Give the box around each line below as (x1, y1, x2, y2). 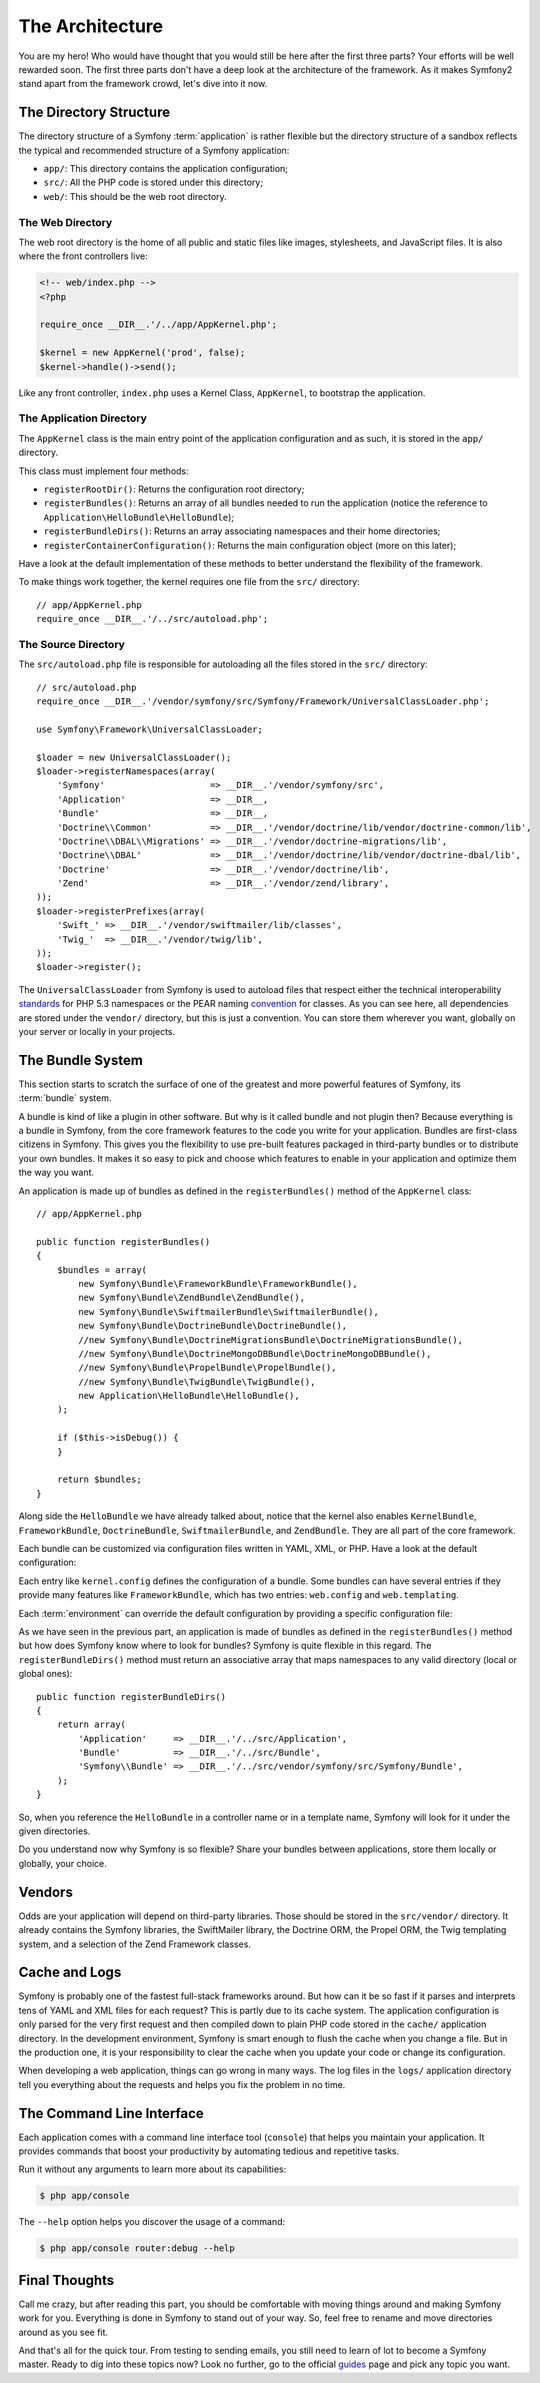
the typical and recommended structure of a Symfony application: (18, 144, 290, 156)
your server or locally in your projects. (18, 1025, 176, 1037)
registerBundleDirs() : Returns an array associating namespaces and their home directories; (43, 525, 441, 537)
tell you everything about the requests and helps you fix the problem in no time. (18, 2078, 346, 2090)
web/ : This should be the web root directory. (43, 190, 227, 202)
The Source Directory (18, 637, 125, 651)
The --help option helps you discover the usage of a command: (18, 2216, 285, 2228)
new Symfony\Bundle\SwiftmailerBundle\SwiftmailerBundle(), (78, 1306, 379, 1317)
